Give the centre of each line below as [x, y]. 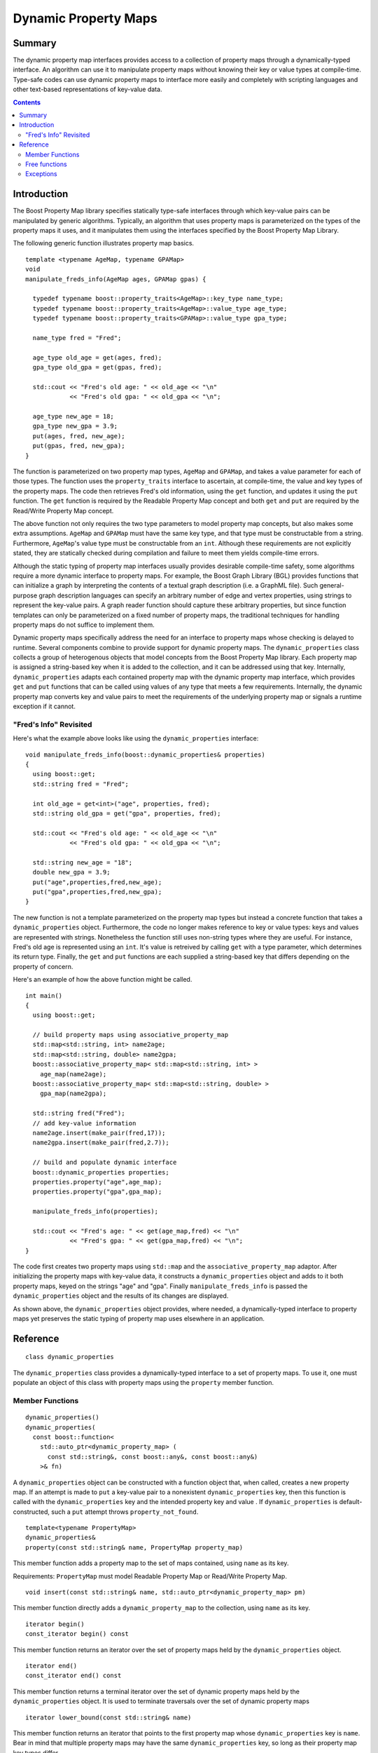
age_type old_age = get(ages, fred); [97, 357]
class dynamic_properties [70, 1357]
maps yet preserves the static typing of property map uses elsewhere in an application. [139, 1319]
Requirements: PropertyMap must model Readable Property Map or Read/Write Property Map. [150, 1576]
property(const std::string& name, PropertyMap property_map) [134, 1547]
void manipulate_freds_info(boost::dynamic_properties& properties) [145, 754]
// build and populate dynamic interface [105, 1163]
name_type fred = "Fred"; [77, 338]
